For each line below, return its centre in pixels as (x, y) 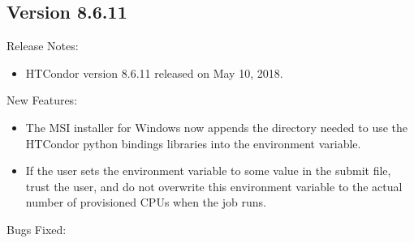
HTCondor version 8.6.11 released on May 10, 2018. (154, 72)
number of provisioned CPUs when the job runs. (146, 202)
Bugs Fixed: (37, 229)
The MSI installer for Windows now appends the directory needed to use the (217, 127)
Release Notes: (43, 46)
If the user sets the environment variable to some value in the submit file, (208, 171)
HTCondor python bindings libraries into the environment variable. (193, 143)
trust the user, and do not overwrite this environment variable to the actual (214, 186)
